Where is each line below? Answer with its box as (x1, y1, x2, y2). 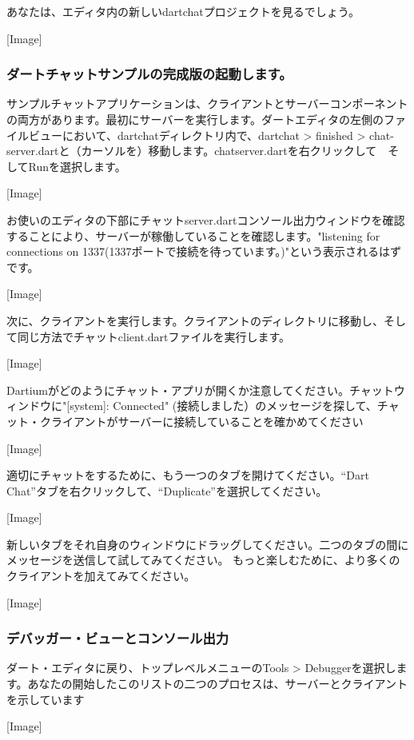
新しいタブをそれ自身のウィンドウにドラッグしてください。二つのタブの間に (6, 535, 409, 552)
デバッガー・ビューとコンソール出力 (6, 628, 229, 648)
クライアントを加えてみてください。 (6, 567, 196, 584)
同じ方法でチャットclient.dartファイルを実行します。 (17, 328, 291, 344)
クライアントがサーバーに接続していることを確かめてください (39, 412, 364, 429)
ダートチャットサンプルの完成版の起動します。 (6, 64, 293, 84)
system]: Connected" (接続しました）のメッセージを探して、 (70, 397, 377, 414)
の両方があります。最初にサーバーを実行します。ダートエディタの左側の (6, 111, 384, 127)
